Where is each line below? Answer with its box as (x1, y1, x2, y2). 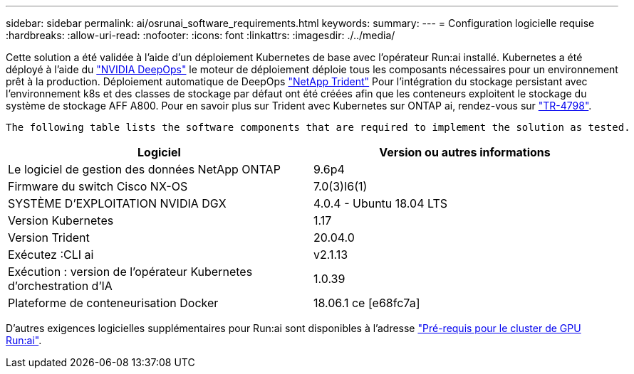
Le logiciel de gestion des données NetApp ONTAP (8, 162, 281, 176)
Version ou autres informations (379, 145, 551, 159)
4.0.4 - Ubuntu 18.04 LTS (313, 196, 448, 210)
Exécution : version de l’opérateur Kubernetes (8, 265, 253, 279)
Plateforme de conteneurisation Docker (8, 296, 219, 310)
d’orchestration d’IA (8, 279, 113, 293)
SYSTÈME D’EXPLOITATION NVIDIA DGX (8, 196, 227, 210)
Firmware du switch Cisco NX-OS (8, 179, 188, 193)
